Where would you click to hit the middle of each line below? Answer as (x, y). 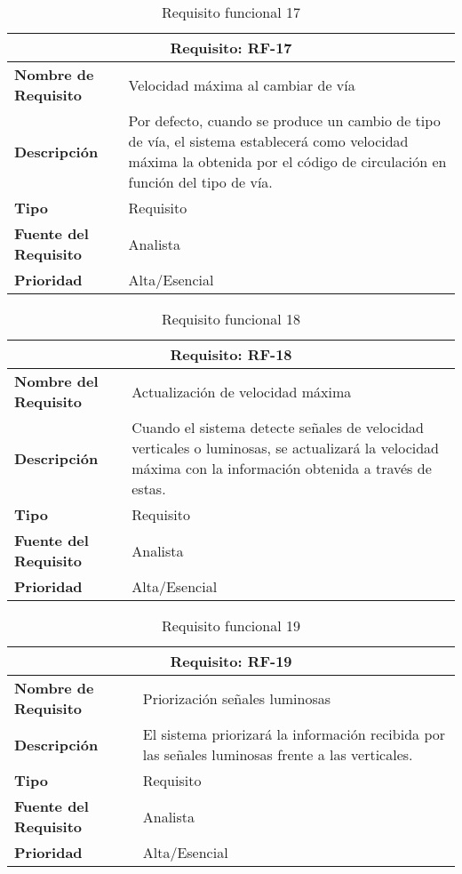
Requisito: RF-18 (231, 354)
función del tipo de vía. (200, 182)
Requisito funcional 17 (231, 12)
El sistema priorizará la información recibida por (294, 734)
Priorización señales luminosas (237, 698)
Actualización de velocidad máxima (242, 391)
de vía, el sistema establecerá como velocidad (268, 141)
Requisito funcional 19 (231, 625)
